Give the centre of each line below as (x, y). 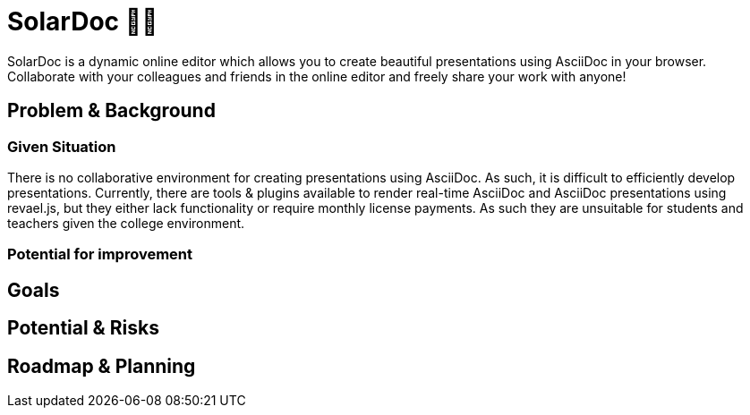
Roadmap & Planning (102, 366)
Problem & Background (111, 111)
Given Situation (62, 146)
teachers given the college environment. (126, 223)
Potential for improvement (100, 254)
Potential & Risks (83, 328)
